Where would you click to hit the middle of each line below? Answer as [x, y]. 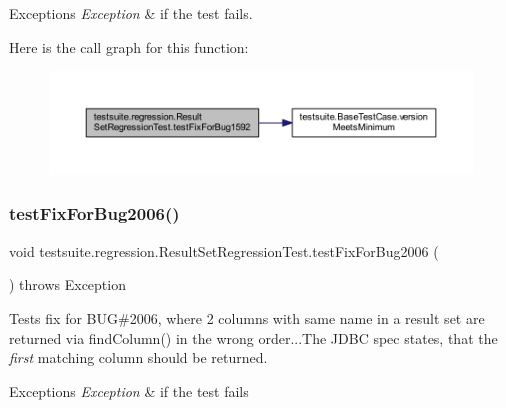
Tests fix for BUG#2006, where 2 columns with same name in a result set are [247, 317]
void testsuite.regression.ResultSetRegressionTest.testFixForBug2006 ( [224, 250]
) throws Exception [67, 284]
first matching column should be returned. [138, 357]
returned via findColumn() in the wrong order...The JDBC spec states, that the [253, 337]
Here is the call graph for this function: [129, 46]
